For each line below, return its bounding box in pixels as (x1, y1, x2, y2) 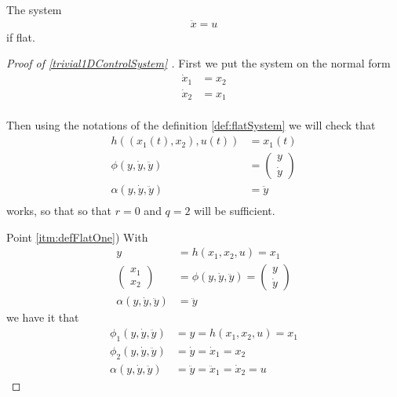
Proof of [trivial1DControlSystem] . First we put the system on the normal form (6, 55, 391, 71)
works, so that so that (6, 202, 112, 219)
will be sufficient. (194, 202, 275, 219)
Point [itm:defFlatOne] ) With (6, 228, 148, 245)
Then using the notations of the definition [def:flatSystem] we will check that (6, 117, 376, 133)
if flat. (6, 28, 35, 45)
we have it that (6, 309, 79, 326)
